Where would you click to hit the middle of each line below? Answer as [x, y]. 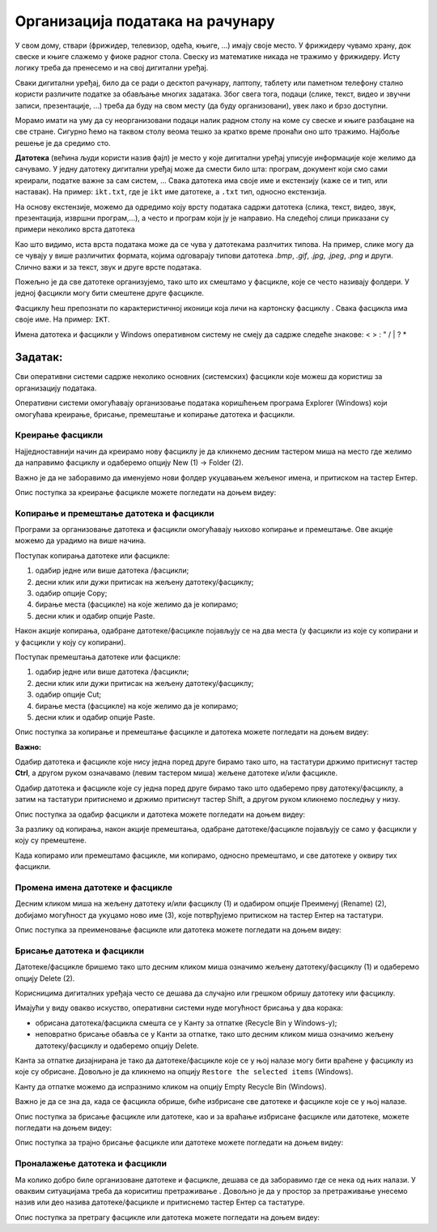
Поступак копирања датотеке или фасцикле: [92, 556]
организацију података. [56, 388]
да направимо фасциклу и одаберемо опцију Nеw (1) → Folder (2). [129, 463]
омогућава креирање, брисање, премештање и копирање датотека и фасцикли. [155, 414]
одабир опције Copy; [71, 593]
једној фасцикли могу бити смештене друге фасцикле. [110, 293]
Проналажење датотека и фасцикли [91, 1164]
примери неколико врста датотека [75, 229]
